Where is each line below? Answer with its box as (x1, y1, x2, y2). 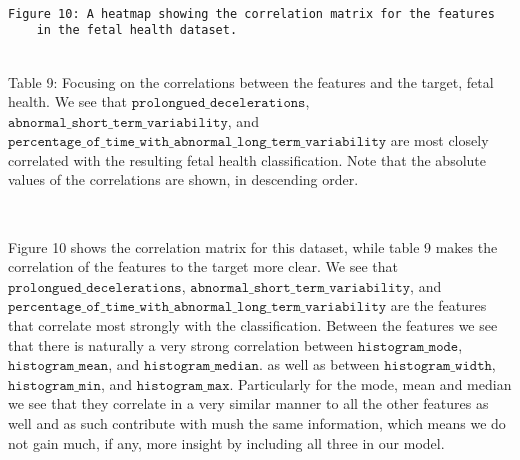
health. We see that (8, 91, 128, 112)
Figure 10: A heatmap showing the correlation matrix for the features (8, 6, 495, 21)
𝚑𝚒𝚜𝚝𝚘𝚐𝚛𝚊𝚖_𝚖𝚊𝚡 (136, 378, 230, 393)
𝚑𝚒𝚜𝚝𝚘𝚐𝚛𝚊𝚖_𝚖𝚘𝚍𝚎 (358, 339, 459, 354)
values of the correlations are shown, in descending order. (8, 169, 359, 190)
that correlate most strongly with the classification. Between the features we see (8, 315, 498, 336)
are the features (390, 295, 487, 316)
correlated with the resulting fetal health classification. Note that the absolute (8, 149, 486, 170)
